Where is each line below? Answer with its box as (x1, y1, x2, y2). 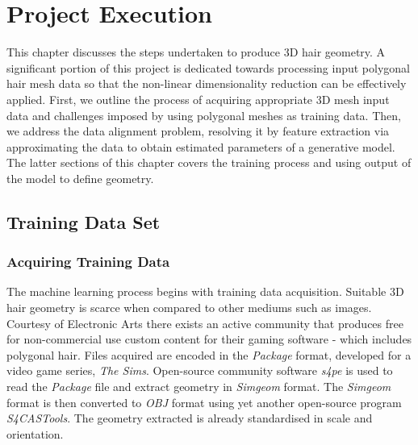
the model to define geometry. (6, 169, 154, 186)
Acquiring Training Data (6, 252, 170, 272)
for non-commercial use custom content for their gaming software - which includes (6, 331, 412, 347)
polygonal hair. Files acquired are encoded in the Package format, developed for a (6, 346, 412, 363)
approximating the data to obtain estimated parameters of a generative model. (6, 138, 395, 155)
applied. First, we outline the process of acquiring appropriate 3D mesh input (6, 90, 390, 107)
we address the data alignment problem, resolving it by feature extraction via (6, 123, 390, 139)
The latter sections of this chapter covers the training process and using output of (6, 154, 412, 171)
